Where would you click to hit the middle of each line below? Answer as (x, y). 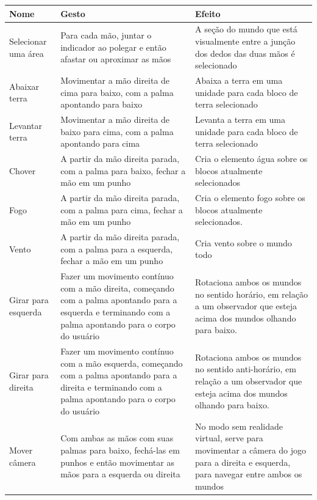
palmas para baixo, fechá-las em (120, 450)
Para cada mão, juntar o (106, 35)
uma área (27, 53)
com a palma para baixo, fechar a (123, 170)
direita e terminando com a (111, 387)
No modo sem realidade (239, 426)
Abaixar (24, 86)
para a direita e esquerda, (243, 462)
